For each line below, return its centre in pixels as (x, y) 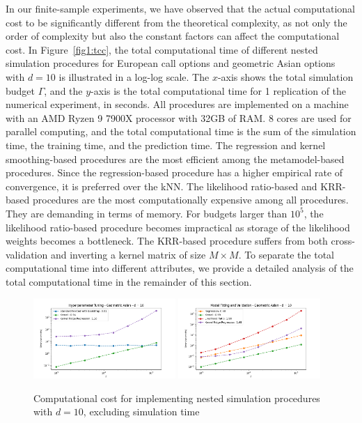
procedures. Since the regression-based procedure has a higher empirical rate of (174, 172)
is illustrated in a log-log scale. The (134, 76)
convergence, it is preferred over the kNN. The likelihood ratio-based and (162, 186)
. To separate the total (286, 254)
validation (27, 254)
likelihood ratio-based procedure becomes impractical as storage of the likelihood (178, 227)
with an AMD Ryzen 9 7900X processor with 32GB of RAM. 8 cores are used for (179, 117)
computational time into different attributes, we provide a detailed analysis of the (180, 268)
